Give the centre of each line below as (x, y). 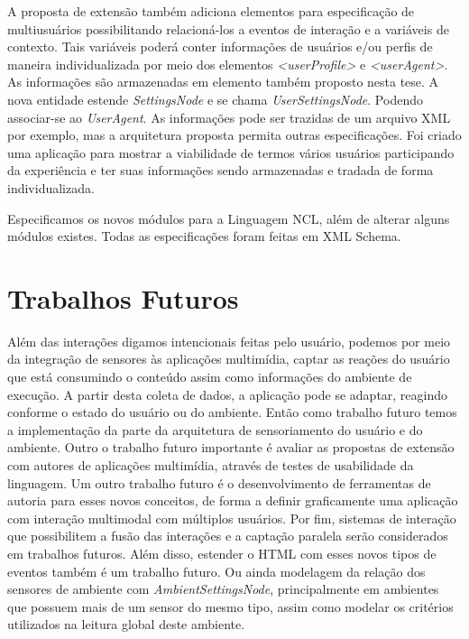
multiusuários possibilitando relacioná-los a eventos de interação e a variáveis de (228, 28)
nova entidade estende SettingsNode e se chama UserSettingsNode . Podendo (215, 99)
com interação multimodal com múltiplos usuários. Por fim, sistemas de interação (232, 518)
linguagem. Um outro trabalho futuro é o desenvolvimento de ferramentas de (219, 482)
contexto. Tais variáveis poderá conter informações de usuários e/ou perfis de (220, 46)
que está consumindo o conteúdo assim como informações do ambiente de (210, 377)
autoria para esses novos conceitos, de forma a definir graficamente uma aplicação (233, 500)
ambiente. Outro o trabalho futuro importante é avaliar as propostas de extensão (231, 447)
